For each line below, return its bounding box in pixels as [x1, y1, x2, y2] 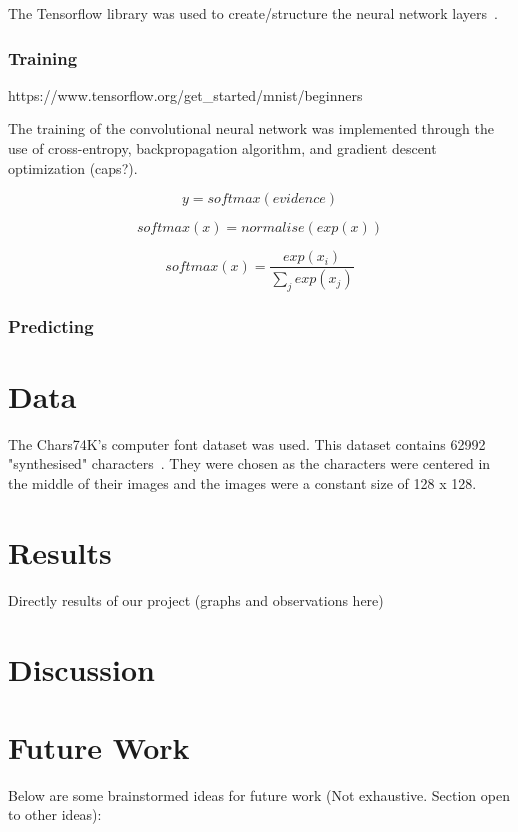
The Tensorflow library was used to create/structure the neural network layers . [8, 3, 498, 23]
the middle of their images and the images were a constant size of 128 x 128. [8, 473, 477, 494]
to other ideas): [8, 804, 102, 825]
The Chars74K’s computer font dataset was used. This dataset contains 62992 [8, 433, 486, 454]
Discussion [8, 648, 155, 689]
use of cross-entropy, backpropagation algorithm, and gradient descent [8, 138, 437, 158]
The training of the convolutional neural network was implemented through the [8, 118, 494, 139]
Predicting [8, 313, 94, 338]
